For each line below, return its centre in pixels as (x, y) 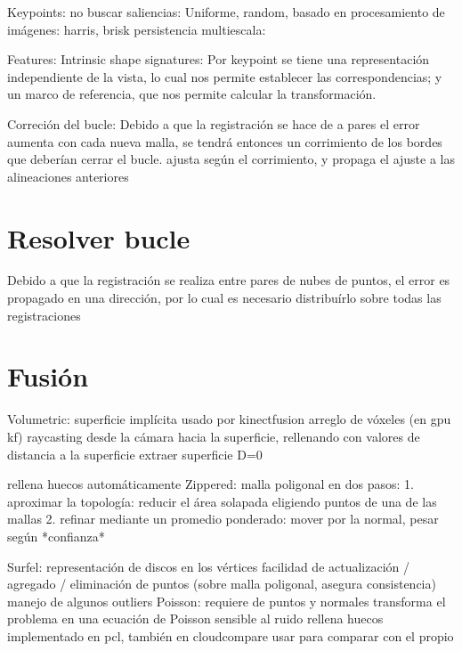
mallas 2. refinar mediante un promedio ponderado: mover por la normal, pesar (223, 519)
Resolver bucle (99, 237)
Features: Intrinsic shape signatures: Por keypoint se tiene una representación (219, 59)
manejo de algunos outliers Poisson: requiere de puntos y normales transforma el (227, 601)
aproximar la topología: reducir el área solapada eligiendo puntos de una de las (222, 501)
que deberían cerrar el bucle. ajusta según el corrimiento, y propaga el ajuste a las (231, 159)
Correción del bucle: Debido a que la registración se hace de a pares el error (214, 123)
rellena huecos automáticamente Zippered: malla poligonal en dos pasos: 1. (211, 484)
